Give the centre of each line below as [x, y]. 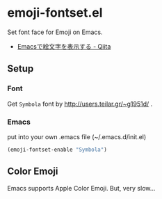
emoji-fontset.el [55, 13]
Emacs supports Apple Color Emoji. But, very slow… [81, 188]
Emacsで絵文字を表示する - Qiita [64, 46]
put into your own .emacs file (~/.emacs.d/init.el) [77, 136]
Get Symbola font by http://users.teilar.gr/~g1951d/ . [80, 104]
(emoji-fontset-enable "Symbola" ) [57, 150]
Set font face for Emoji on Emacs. [55, 32]
